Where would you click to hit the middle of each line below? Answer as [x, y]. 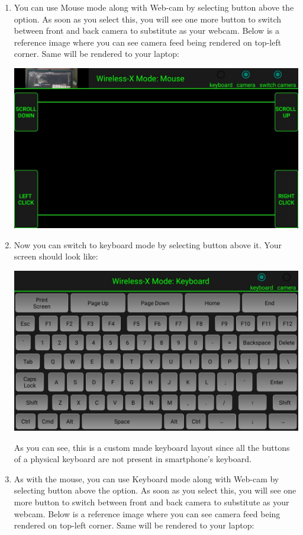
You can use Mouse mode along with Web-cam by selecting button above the [154, 7]
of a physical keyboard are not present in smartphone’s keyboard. [133, 459]
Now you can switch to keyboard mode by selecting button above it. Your [148, 244]
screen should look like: [56, 256]
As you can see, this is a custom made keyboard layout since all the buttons [152, 447]
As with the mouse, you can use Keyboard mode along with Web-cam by [146, 478]
